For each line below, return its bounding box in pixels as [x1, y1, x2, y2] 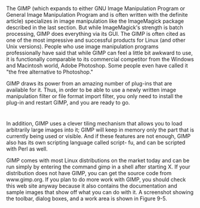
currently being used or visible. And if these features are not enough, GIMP [6, 133, 191, 140]
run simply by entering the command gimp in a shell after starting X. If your [6, 163, 191, 170]
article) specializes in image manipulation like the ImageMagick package [6, 17, 184, 25]
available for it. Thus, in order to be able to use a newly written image [6, 86, 176, 94]
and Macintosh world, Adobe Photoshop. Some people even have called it [6, 62, 188, 69]
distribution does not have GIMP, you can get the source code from [6, 170, 172, 177]
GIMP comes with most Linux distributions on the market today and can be [6, 157, 190, 164]
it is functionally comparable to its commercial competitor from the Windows [6, 56, 194, 63]
